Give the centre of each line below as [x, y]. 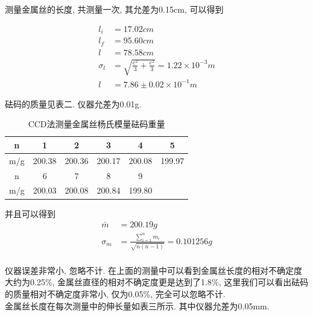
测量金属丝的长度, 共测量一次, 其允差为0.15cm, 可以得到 [114, 9]
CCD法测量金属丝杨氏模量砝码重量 [96, 124]
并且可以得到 [30, 213]
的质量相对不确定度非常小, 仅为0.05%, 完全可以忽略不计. [115, 293]
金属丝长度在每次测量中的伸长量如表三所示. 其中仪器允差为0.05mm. [137, 305]
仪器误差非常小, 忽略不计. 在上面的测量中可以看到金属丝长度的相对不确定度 [154, 270]
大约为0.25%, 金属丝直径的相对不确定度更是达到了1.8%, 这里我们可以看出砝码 [157, 282]
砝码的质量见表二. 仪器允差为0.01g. [73, 103]
